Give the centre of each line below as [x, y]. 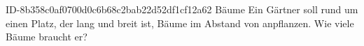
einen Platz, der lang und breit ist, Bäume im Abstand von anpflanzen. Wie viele [180, 23]
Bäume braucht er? [47, 37]
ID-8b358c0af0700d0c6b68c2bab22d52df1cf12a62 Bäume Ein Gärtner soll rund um [182, 9]
